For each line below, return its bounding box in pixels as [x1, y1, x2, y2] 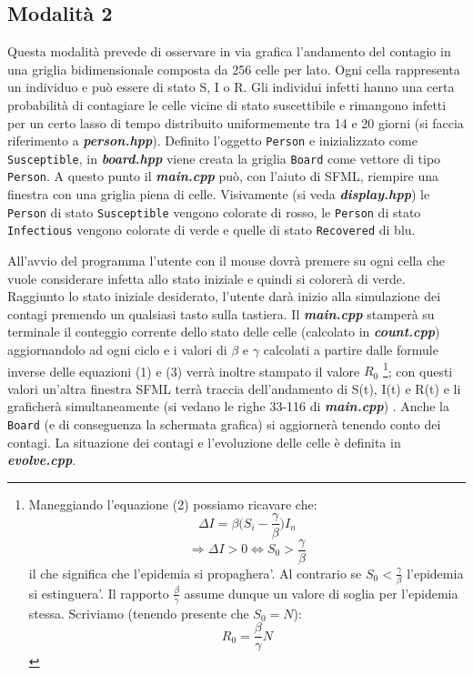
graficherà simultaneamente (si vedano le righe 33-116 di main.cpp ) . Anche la [7, 397, 449, 416]
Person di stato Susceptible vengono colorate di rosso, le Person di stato [7, 202, 421, 221]
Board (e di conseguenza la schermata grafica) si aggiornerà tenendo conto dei [7, 415, 441, 434]
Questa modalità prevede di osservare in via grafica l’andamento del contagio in [7, 42, 451, 61]
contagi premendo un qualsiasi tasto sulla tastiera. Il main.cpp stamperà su [7, 304, 435, 323]
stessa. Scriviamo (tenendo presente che [28, 603, 249, 622]
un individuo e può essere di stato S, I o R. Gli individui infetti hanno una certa [7, 77, 455, 96]
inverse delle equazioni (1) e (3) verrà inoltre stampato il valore [7, 361, 360, 380]
